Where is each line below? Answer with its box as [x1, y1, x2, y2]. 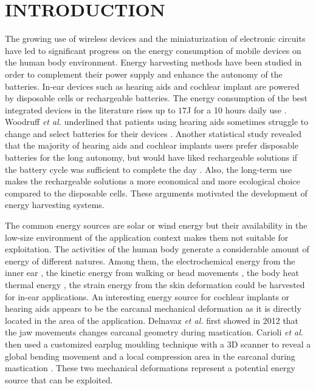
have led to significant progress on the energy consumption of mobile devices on [5, 44, 301, 56]
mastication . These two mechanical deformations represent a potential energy [5, 361, 295, 374]
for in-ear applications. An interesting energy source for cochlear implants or [5, 290, 290, 303]
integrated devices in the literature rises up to [5, 103, 176, 116]
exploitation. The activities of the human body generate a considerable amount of [5, 243, 309, 255]
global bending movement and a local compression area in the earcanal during [5, 349, 295, 362]
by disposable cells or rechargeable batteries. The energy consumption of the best [5, 92, 308, 104]
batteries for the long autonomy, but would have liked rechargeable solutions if [5, 151, 298, 164]
